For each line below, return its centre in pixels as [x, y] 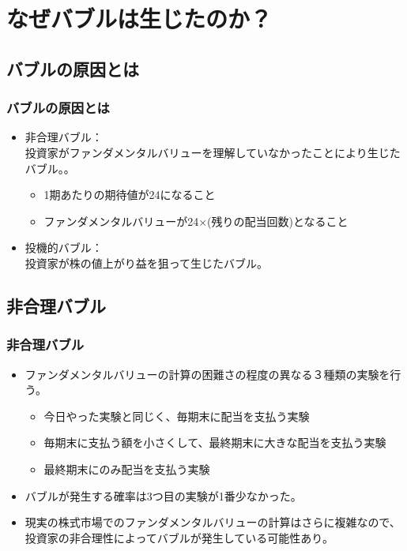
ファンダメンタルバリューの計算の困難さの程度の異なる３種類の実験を [207, 374]
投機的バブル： [64, 247]
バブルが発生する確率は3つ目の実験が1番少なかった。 [163, 495]
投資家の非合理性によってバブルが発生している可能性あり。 [179, 537]
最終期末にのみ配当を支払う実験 [127, 469]
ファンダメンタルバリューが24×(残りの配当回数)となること [196, 221]
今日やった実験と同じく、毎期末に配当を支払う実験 [177, 416]
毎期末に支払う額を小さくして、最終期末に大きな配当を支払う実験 [215, 442]
